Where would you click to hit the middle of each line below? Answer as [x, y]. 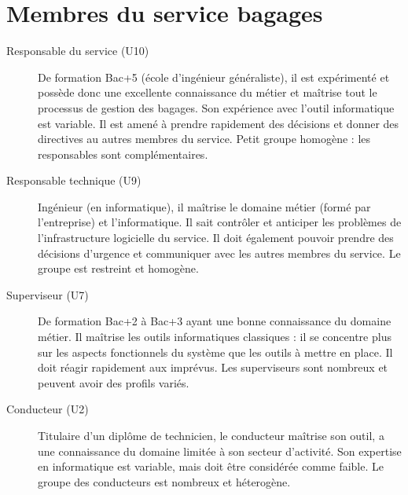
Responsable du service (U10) [78, 51]
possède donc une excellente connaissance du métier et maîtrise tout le [208, 92]
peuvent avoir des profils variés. [114, 382]
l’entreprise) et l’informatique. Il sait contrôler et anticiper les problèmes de [220, 222]
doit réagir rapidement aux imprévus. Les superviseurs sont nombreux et [213, 367]
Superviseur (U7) [48, 294]
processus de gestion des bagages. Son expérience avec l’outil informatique [216, 107]
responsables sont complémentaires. [123, 154]
